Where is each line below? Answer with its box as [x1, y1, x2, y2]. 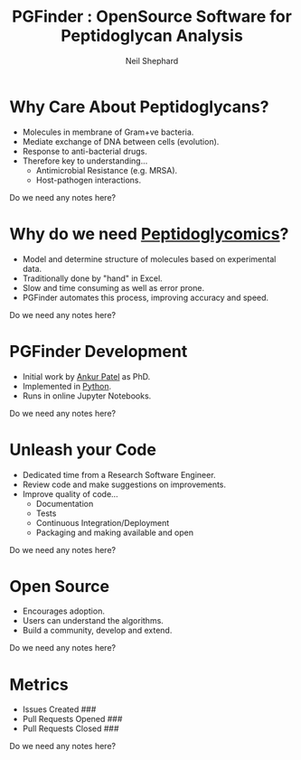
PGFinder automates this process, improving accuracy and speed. [22, 292, 269, 303]
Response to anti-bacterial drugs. [22, 145, 147, 156]
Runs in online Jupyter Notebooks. [22, 390, 152, 401]
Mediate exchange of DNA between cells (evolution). [22, 136, 220, 146]
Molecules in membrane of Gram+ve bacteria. [22, 127, 194, 137]
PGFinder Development [9, 341, 188, 361]
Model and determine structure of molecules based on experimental [22, 253, 277, 264]
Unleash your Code [9, 439, 156, 460]
